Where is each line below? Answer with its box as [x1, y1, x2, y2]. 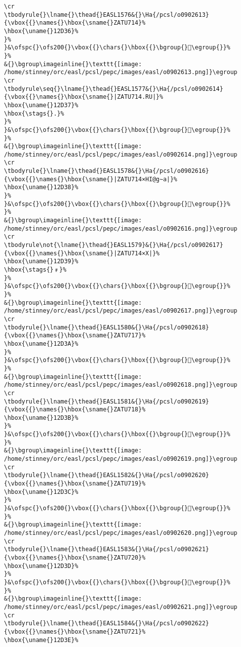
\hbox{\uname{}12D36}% [4, 27, 79, 35]
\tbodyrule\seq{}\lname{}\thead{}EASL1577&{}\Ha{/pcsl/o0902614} [4, 85, 223, 92]
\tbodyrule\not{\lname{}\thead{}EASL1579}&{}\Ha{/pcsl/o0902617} [4, 242, 223, 249]
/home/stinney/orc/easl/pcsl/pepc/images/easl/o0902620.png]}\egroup [4, 529, 238, 536]
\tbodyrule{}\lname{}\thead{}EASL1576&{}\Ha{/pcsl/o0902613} [4, 11, 209, 18]
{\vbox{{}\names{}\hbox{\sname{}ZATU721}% [4, 628, 146, 635]
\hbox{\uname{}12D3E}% [4, 636, 79, 644]
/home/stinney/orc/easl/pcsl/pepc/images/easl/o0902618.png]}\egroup [4, 381, 238, 389]
